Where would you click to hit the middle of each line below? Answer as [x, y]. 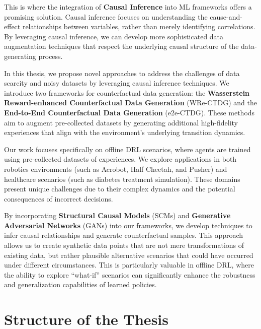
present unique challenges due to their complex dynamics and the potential [120, 189]
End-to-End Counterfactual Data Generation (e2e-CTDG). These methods [129, 112]
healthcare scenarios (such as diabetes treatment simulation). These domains [122, 179]
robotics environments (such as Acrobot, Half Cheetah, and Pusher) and [116, 169]
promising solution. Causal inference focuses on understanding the [106, 16]
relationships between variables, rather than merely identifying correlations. [139, 26]
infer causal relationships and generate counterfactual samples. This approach [124, 235]
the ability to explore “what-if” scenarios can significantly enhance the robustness [130, 274]
